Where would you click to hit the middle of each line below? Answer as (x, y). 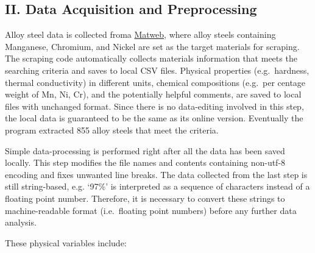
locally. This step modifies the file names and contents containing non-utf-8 (145, 162)
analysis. (21, 222)
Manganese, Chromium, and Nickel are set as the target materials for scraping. (152, 46)
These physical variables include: (66, 242)
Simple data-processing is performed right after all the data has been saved (145, 150)
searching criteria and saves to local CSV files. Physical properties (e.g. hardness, (157, 70)
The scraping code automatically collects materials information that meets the (151, 58)
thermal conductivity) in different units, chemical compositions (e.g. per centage (155, 82)
